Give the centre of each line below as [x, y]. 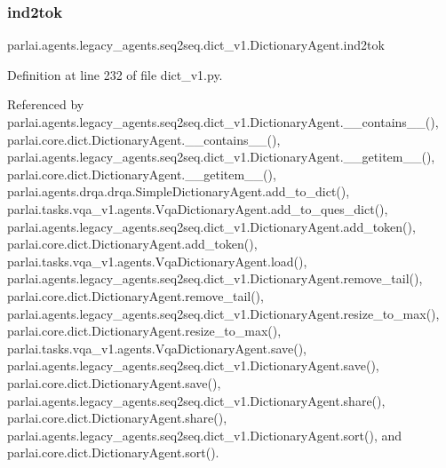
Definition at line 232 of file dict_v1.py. [115, 74]
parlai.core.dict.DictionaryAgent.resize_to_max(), [144, 331]
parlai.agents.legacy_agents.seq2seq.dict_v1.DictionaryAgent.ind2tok [196, 45]
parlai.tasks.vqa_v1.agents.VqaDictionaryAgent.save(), [157, 348]
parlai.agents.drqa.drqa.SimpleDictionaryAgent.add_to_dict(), [179, 191]
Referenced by [46, 104]
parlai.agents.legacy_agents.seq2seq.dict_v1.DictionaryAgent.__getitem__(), [221, 157]
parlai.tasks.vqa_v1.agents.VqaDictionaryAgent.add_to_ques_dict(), [198, 208]
